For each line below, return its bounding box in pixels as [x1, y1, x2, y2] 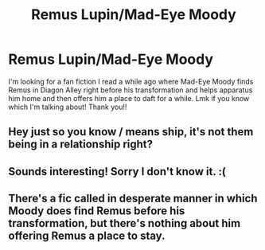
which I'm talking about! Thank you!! [8, 102, 127, 111]
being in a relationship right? [8, 138, 154, 151]
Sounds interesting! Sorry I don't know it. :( [8, 165, 227, 178]
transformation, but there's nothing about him [8, 217, 241, 230]
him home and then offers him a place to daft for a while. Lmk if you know [8, 93, 250, 103]
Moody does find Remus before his [8, 205, 185, 218]
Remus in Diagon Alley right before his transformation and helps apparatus [8, 85, 253, 95]
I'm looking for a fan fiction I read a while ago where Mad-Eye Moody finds [8, 76, 254, 86]
